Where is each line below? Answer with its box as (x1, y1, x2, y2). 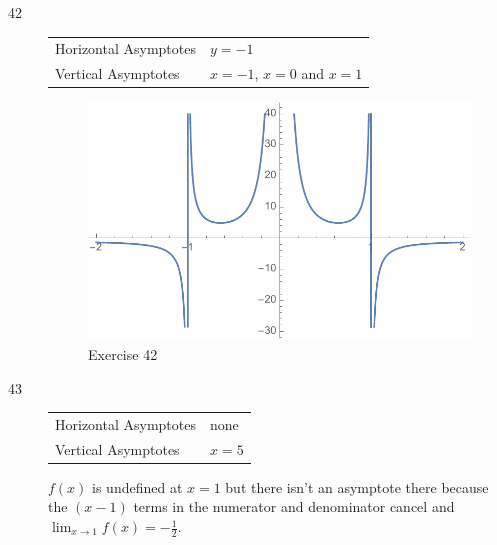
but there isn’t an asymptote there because (225, 476, 489, 497)
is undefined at (92, 476, 183, 497)
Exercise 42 (88, 343, 158, 364)
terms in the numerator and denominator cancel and (133, 496, 455, 517)
